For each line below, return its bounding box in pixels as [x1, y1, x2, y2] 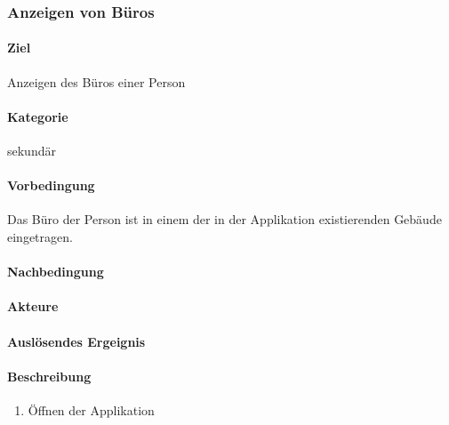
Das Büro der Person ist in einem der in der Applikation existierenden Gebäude [7, 210, 442, 229]
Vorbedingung [7, 176, 95, 195]
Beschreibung [7, 366, 92, 385]
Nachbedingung [7, 262, 104, 281]
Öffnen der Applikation [28, 400, 155, 419]
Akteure [7, 297, 59, 316]
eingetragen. [7, 228, 73, 246]
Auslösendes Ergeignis [7, 332, 146, 350]
